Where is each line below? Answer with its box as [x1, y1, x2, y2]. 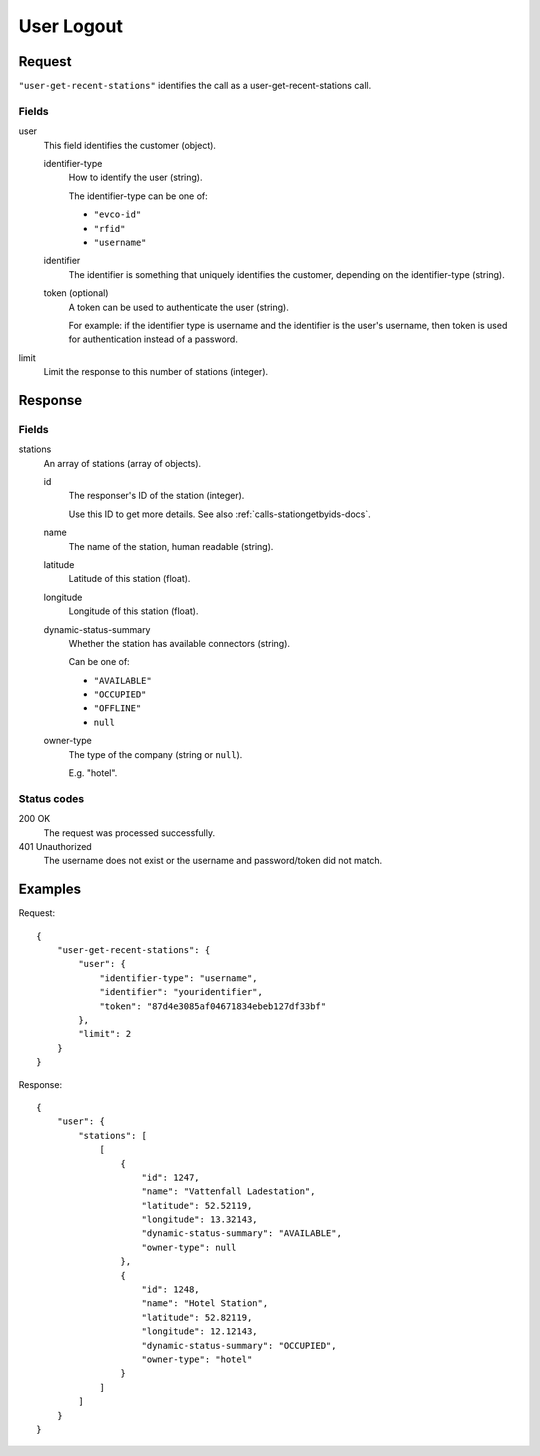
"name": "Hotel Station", [141, 1298, 269, 1309]
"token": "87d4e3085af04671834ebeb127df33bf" [99, 1000, 327, 1012]
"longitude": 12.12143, [141, 1326, 259, 1337]
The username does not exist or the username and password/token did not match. [43, 855, 383, 867]
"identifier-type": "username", [99, 972, 259, 984]
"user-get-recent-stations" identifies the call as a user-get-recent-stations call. [18, 80, 372, 92]
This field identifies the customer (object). [43, 139, 217, 151]
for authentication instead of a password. [68, 333, 239, 345]
